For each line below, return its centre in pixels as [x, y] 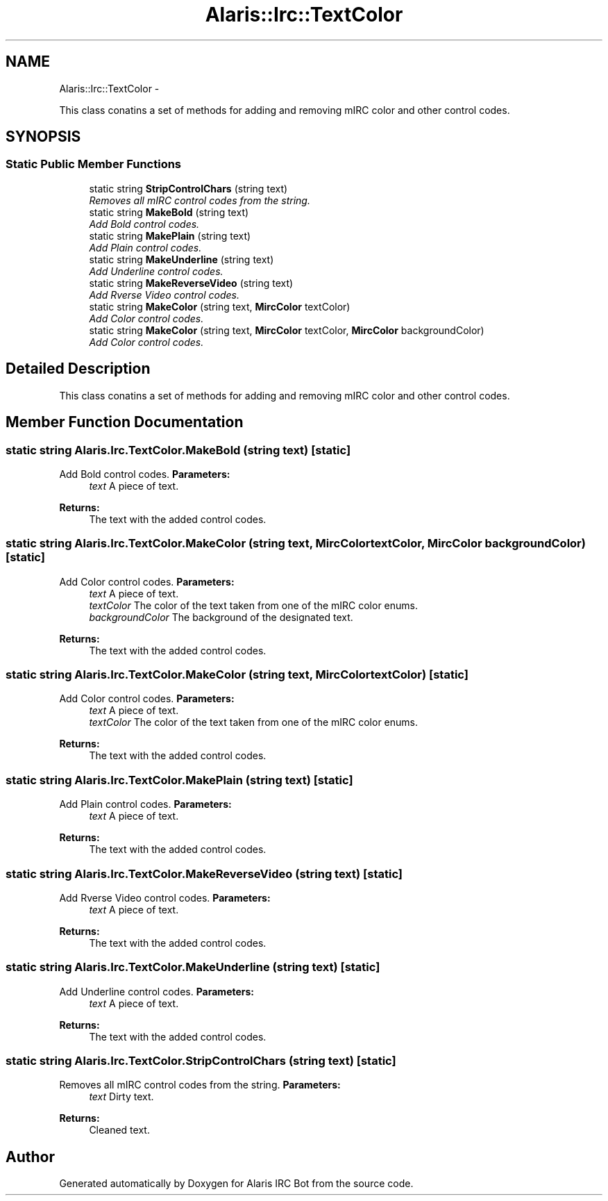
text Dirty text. [121, 1097]
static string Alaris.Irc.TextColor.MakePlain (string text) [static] [179, 780]
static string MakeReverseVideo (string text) [191, 283]
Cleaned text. [119, 1130]
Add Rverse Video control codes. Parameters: [165, 897]
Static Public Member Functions [94, 164]
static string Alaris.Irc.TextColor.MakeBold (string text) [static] [178, 450]
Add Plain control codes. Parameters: [145, 804]
